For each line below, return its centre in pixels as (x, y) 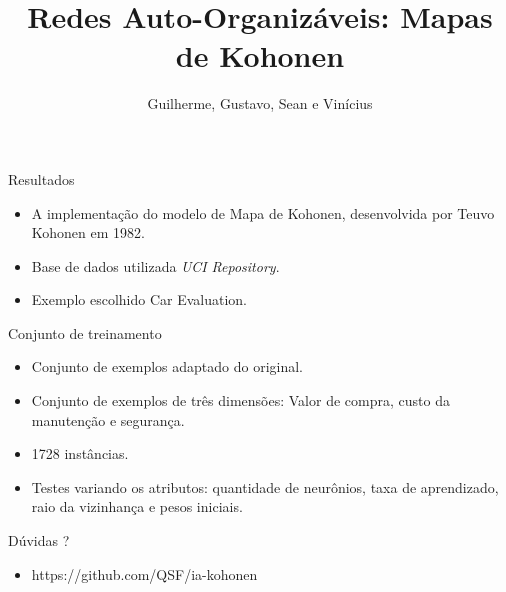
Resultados (41, 178)
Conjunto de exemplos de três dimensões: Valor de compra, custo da (240, 400)
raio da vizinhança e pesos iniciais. (137, 506)
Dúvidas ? (39, 540)
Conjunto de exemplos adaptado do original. (167, 366)
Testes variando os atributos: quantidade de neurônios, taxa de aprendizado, (265, 486)
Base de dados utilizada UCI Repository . (155, 265)
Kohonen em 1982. (88, 232)
